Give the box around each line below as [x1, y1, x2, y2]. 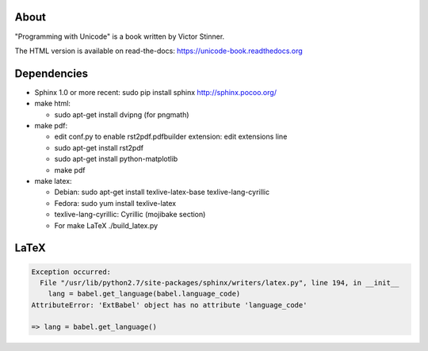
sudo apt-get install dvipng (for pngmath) [54, 109, 189, 119]
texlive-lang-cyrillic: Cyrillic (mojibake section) [54, 210, 206, 219]
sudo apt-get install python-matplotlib [54, 155, 178, 164]
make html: [34, 99, 71, 109]
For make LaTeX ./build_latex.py [54, 220, 159, 230]
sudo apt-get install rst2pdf [54, 143, 144, 152]
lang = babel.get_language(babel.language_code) [48, 289, 241, 299]
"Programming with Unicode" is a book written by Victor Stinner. [14, 32, 225, 41]
